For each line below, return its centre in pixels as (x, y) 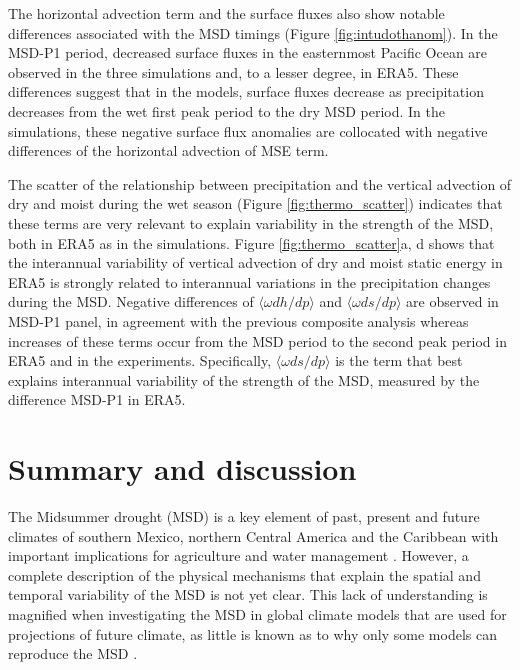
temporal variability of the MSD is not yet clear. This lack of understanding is (248, 594)
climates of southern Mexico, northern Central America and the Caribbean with (253, 535)
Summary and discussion (182, 468)
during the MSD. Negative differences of (131, 301)
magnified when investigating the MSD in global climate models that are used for (257, 613)
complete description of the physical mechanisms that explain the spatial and (244, 574)
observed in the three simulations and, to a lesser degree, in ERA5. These (233, 71)
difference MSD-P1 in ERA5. (97, 399)
